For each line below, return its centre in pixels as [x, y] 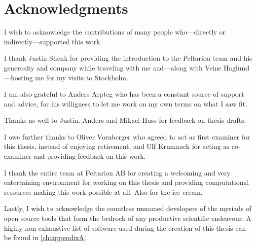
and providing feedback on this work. [90, 156]
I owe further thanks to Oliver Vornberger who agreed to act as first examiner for [127, 136]
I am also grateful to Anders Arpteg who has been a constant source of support [124, 94]
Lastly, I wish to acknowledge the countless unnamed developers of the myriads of [128, 208]
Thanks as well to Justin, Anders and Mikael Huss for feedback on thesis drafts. [125, 120]
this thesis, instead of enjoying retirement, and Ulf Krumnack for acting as [117, 146]
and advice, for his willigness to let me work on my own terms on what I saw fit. [126, 103]
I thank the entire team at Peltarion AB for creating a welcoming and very [117, 172]
